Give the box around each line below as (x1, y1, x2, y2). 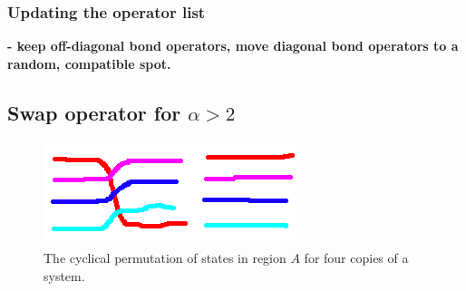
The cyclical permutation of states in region (44, 248, 286, 267)
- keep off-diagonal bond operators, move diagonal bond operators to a (7, 36, 459, 55)
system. (44, 266, 85, 285)
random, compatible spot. (7, 53, 171, 73)
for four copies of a (304, 248, 409, 267)
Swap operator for (7, 98, 181, 126)
